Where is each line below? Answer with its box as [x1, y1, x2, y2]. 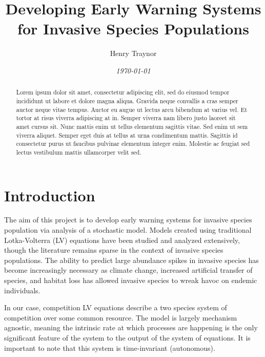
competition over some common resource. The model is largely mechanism [4, 312, 237, 323]
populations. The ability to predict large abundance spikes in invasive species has [4, 254, 259, 265]
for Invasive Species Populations [17, 18, 249, 39]
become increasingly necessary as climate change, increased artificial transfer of [4, 265, 253, 275]
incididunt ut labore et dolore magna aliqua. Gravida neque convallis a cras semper [16, 96, 238, 105]
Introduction [4, 184, 95, 205]
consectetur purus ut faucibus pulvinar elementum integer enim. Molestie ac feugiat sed [16, 139, 250, 148]
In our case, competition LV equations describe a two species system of [4, 302, 227, 313]
